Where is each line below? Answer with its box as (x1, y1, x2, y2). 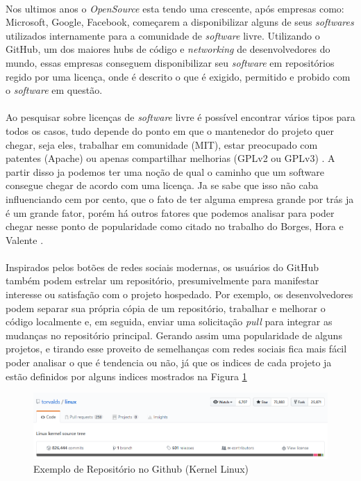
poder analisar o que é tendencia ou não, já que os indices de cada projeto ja (6, 355, 332, 370)
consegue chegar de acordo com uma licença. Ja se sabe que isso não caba (6, 178, 319, 193)
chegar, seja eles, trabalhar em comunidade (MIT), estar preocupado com (6, 137, 318, 152)
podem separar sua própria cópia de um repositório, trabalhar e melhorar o (6, 300, 326, 315)
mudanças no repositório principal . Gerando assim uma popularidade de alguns (6, 327, 342, 342)
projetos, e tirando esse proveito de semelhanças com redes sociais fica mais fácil (6, 341, 347, 356)
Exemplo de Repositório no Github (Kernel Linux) (33, 461, 249, 475)
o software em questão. (6, 83, 103, 97)
